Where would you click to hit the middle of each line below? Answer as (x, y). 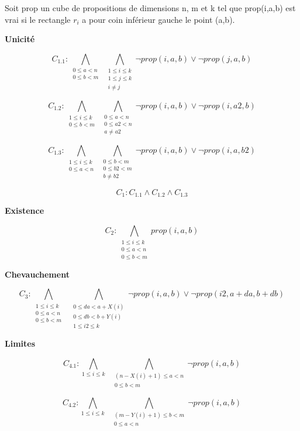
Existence (25, 211)
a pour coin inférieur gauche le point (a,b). (158, 19)
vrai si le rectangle (38, 19)
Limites (20, 343)
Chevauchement (37, 274)
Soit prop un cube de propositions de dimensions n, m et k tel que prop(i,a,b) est (150, 8)
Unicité (20, 39)
